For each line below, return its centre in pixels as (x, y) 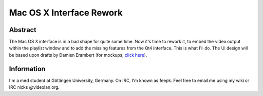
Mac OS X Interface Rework (66, 13)
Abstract (23, 30)
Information (27, 69)
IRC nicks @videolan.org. (34, 87)
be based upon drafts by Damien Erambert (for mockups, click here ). (78, 55)
